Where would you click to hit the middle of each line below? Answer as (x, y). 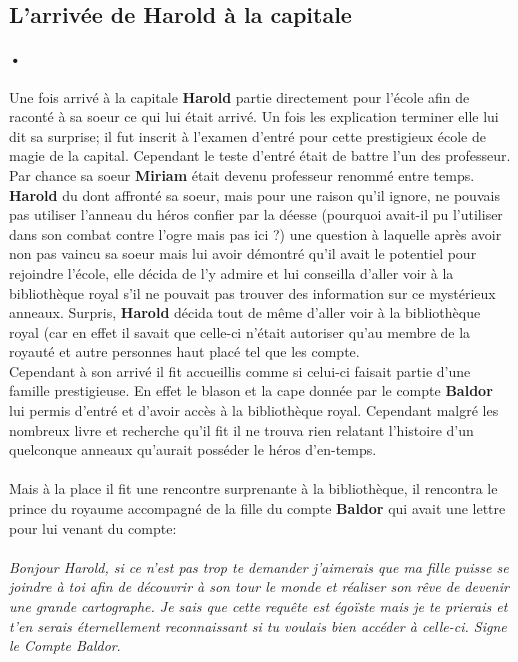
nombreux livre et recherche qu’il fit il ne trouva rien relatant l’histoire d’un (241, 429)
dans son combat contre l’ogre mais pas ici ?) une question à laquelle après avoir (255, 233)
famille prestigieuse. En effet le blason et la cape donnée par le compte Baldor (251, 390)
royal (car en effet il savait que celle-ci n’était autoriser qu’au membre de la (240, 331)
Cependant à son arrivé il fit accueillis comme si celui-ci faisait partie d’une (240, 370)
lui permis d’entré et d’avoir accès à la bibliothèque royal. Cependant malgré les (254, 410)
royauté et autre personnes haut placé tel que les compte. (184, 351)
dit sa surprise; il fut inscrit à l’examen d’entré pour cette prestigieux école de (247, 135)
